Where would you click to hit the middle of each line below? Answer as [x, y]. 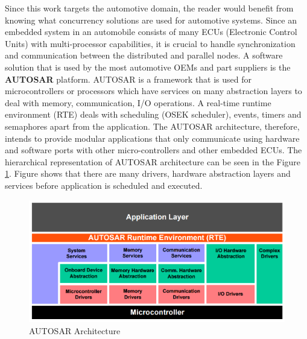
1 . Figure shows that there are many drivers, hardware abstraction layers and [148, 173]
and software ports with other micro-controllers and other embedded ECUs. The [153, 150]
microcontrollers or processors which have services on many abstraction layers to [153, 91]
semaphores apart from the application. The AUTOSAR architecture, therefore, [152, 126]
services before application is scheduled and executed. [104, 185]
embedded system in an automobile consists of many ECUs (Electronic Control [151, 32]
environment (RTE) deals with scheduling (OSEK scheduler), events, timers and [153, 114]
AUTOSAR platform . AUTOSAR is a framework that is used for [128, 79]
